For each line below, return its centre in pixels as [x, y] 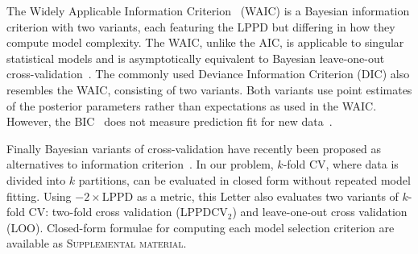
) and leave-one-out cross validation [320, 212]
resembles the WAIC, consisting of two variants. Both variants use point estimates [209, 89]
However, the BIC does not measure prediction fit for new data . [170, 121]
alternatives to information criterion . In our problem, [140, 164]
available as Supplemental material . [97, 243]
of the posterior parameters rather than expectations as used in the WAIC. [192, 105]
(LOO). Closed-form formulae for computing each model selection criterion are [201, 227]
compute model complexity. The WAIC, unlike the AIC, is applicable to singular [205, 42]
